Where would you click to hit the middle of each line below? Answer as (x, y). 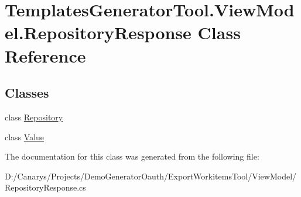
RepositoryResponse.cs (45, 187)
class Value (25, 136)
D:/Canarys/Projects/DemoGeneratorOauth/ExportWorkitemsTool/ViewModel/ (151, 176)
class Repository (34, 117)
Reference (45, 55)
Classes (27, 93)
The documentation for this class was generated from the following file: (132, 156)
